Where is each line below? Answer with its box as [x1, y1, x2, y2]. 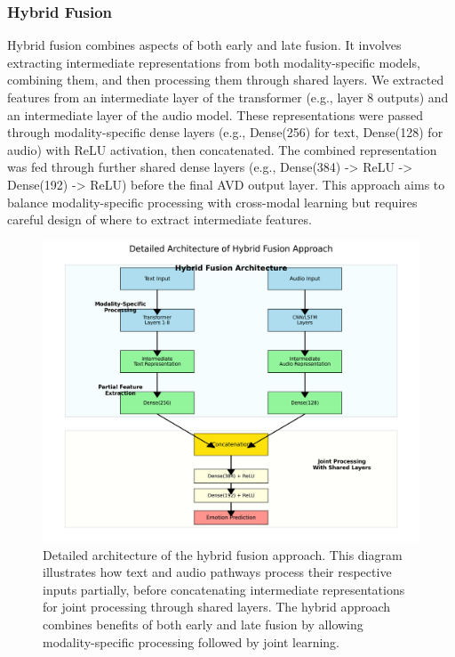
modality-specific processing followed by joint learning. [43, 632, 339, 651]
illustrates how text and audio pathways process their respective [43, 563, 392, 581]
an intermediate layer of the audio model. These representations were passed [7, 105, 423, 124]
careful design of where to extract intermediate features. [7, 210, 312, 229]
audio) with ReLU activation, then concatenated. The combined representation [7, 140, 437, 158]
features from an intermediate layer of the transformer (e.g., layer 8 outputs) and [7, 88, 449, 106]
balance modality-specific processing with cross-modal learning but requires [7, 192, 418, 211]
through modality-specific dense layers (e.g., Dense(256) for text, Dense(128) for [7, 123, 443, 142]
